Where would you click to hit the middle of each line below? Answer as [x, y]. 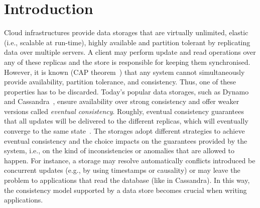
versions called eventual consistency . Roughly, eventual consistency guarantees [124, 111]
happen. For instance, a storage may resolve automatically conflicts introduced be [130, 160]
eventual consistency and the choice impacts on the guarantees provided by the [126, 140]
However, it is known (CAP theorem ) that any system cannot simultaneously [124, 72]
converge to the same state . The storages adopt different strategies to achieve [124, 131]
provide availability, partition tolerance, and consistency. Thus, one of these [120, 82]
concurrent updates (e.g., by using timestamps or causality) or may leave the [122, 170]
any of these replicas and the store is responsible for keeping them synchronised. [127, 62]
